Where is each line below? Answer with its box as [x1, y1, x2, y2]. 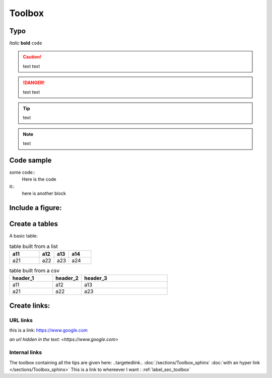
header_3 [84, 275, 108, 282]
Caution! [23, 54, 42, 60]
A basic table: [9, 233, 38, 239]
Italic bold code [9, 40, 42, 46]
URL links [9, 317, 33, 324]
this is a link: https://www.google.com [9, 327, 88, 333]
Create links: [9, 301, 50, 310]
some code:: [9, 169, 35, 176]
